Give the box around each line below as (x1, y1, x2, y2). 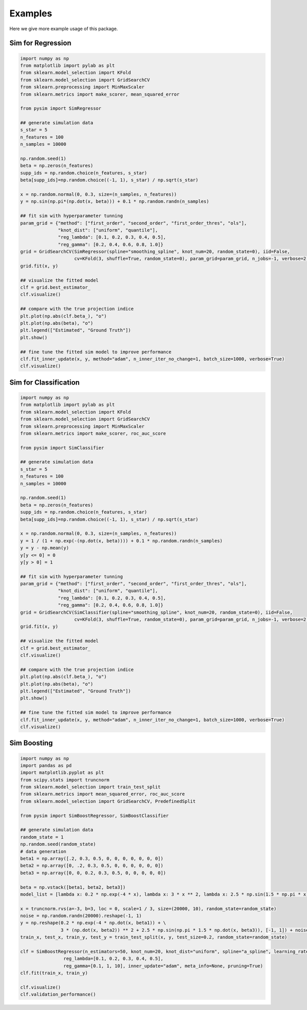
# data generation (20, 848, 67, 854)
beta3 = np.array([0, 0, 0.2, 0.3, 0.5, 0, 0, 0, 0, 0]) (20, 870, 166, 876)
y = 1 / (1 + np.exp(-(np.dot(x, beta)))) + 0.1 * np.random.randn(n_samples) (20, 537, 223, 544)
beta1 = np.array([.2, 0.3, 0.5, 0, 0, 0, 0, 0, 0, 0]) (20, 856, 164, 861)
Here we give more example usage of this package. (9, 26, 118, 32)
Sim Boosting (9, 739, 53, 748)
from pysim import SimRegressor (20, 105, 102, 111)
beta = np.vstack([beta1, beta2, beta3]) (20, 884, 126, 890)
